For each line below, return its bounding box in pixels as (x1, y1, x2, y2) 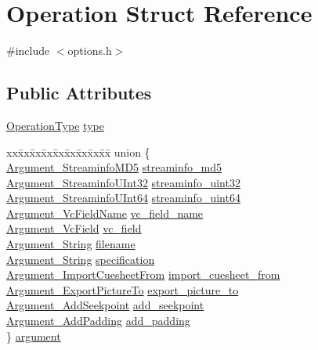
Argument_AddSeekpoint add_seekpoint (6, 297, 204, 313)
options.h (67, 42, 112, 59)
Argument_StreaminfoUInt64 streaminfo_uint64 (6, 189, 240, 206)
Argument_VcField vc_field (6, 220, 142, 236)
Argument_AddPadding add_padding (6, 312, 190, 329)
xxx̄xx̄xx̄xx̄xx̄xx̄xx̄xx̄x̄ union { (6, 143, 150, 160)
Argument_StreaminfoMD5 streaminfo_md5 (6, 159, 222, 175)
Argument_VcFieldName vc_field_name (6, 204, 204, 221)
